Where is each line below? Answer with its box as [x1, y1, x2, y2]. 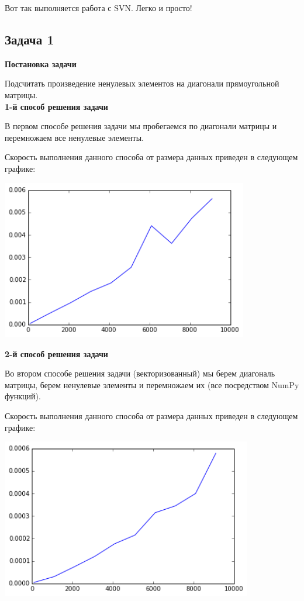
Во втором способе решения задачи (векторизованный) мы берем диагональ [5, 367, 275, 379]
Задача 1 [5, 30, 54, 48]
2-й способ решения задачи [5, 347, 108, 360]
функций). [5, 390, 41, 402]
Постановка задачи [5, 57, 77, 70]
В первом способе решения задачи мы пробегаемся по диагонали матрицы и [5, 120, 277, 132]
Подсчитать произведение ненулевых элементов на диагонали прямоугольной [5, 77, 279, 89]
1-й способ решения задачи [5, 100, 108, 112]
